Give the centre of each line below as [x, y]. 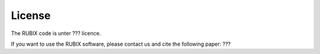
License [31, 15]
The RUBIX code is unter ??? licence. [56, 33]
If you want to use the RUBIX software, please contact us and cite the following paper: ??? [121, 44]
